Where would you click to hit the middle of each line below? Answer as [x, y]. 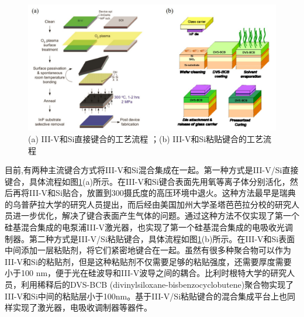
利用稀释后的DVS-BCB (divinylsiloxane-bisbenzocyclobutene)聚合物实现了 [157, 285]
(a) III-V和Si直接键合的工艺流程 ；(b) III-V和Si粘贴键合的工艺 [146, 138]
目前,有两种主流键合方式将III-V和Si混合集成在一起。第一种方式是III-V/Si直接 [152, 170]
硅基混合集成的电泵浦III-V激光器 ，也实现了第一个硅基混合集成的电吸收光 [145, 227]
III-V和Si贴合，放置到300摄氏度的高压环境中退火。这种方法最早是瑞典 [162, 193]
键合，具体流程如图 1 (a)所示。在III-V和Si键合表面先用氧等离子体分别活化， [147, 181]
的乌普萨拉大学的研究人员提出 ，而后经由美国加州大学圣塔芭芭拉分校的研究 [148, 204]
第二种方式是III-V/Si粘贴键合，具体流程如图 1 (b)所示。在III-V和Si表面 [162, 238]
